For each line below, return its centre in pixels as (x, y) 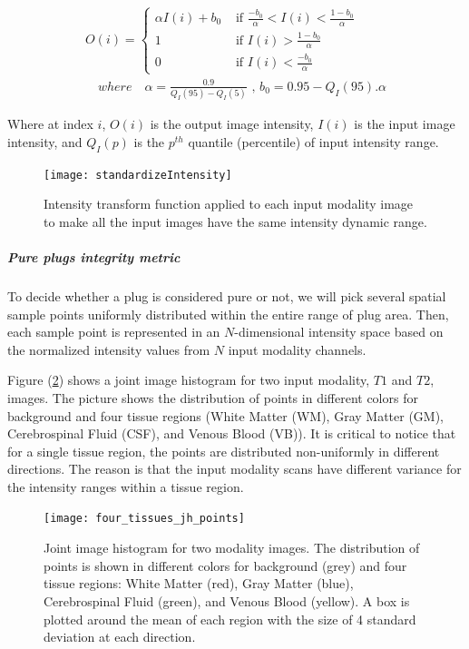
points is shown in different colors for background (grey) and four (225, 565)
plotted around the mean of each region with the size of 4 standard (230, 619)
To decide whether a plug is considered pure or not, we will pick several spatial (227, 295)
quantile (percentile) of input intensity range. (313, 141)
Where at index (50, 124)
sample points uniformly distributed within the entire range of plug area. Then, (228, 314)
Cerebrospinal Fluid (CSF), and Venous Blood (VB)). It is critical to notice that (232, 433)
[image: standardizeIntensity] (138, 175)
